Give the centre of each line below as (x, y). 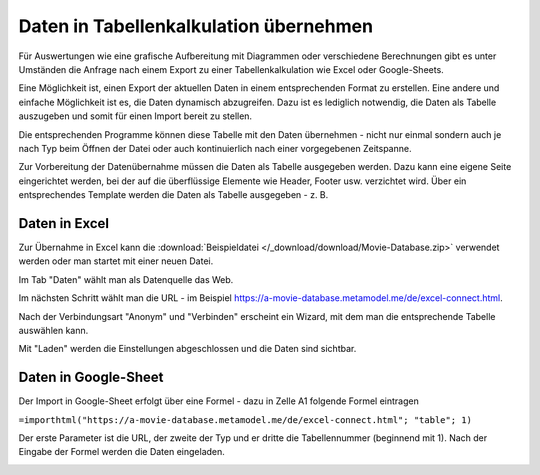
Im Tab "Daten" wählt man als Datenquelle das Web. (126, 279)
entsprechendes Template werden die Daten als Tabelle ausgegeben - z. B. (173, 195)
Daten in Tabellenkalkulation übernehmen (196, 26)
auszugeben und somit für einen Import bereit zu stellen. (135, 116)
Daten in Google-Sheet (91, 377)
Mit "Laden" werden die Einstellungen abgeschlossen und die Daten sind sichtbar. (187, 349)
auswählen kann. (53, 330)
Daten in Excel (64, 223)
